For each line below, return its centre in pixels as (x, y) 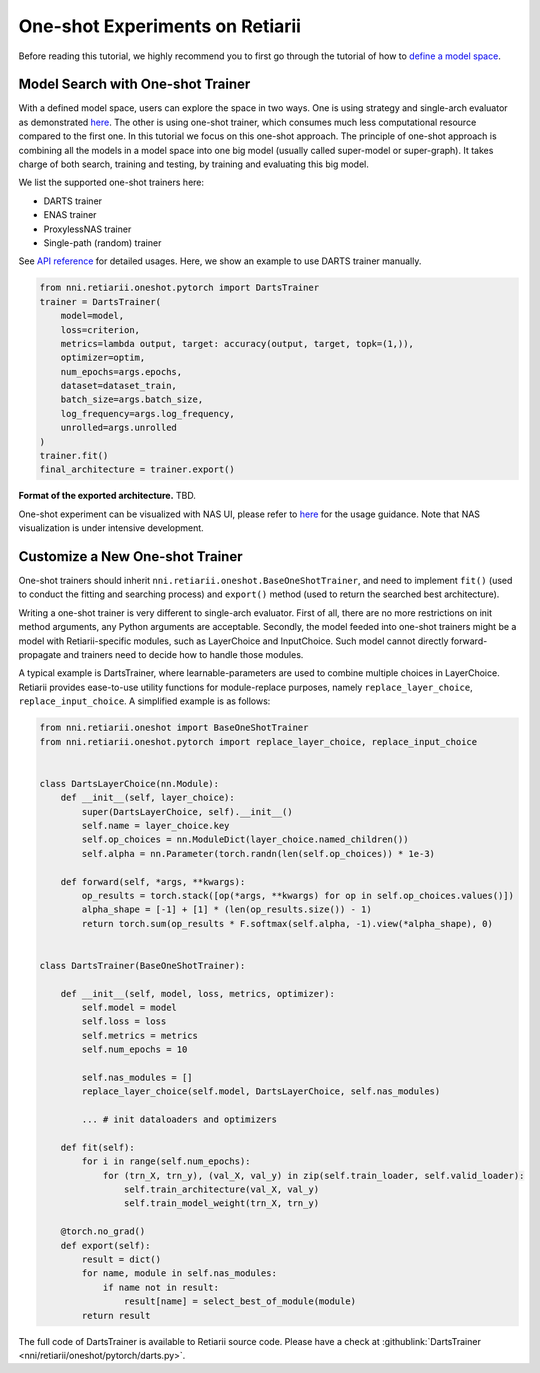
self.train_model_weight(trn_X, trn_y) (221, 1203)
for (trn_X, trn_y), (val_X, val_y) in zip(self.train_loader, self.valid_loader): (313, 1175)
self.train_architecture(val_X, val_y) (221, 1189)
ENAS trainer (70, 215)
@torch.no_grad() (103, 1231)
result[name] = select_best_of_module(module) (240, 1301)
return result (116, 1315)
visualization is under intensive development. (111, 528)
